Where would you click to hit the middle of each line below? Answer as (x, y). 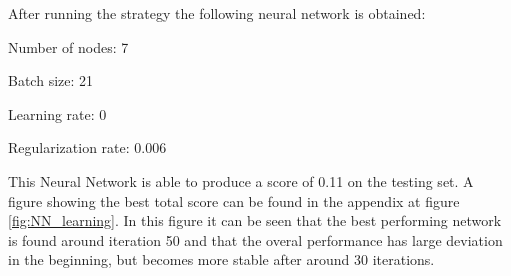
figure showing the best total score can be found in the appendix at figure (234, 200)
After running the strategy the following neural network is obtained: (217, 13)
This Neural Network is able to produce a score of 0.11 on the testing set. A (241, 180)
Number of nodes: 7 (68, 46)
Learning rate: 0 (57, 113)
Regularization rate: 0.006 (87, 147)
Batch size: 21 (51, 80)
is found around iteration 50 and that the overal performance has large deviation (255, 239)
